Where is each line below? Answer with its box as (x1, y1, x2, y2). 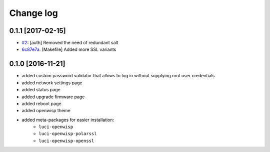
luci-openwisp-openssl (38, 138, 94, 144)
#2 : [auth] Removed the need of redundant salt (21, 40, 118, 46)
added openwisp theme (21, 108, 71, 114)
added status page (21, 87, 61, 93)
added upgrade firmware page (21, 94, 85, 100)
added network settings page (21, 80, 82, 86)
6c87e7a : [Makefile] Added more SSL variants (21, 46, 116, 52)
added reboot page (21, 100, 62, 107)
